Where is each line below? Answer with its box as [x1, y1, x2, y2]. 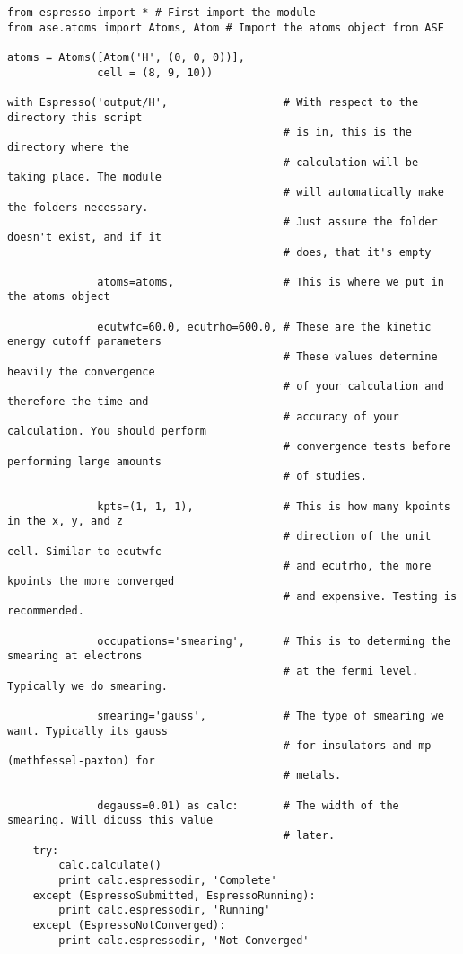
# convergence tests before [283, 440, 450, 454]
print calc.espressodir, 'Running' [58, 904, 271, 917]
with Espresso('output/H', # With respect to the [7, 95, 419, 109]
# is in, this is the [283, 126, 413, 139]
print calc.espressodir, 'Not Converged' [58, 933, 310, 947]
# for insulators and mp [283, 739, 432, 753]
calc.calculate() [58, 859, 162, 872]
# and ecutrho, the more [283, 560, 432, 573]
